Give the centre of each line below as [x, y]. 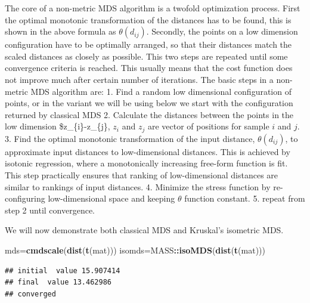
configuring [25, 198]
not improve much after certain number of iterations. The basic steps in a [139, 79]
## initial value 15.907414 [63, 270]
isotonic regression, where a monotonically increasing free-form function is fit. [146, 163]
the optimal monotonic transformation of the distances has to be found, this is [148, 19]
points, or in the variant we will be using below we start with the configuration [149, 103]
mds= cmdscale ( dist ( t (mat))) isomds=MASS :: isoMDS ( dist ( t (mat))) [135, 250]
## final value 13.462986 [58, 282]
